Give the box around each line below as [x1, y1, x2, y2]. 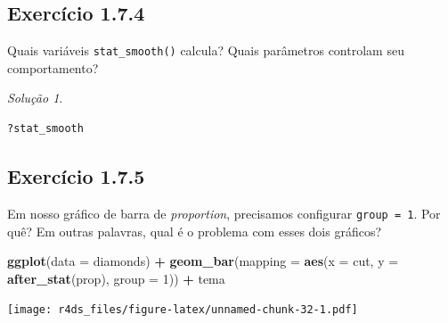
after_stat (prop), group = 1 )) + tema [7, 269, 225, 287]
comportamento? [7, 58, 99, 77]
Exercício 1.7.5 [7, 162, 145, 190]
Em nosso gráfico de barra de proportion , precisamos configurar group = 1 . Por [7, 203, 441, 222]
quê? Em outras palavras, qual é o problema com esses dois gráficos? [7, 221, 382, 240]
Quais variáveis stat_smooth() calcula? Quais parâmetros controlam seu [7, 41, 404, 60]
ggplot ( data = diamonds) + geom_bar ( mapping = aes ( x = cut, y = [7, 252, 399, 270]
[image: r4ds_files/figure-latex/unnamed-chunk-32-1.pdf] [7, 303, 358, 317]
